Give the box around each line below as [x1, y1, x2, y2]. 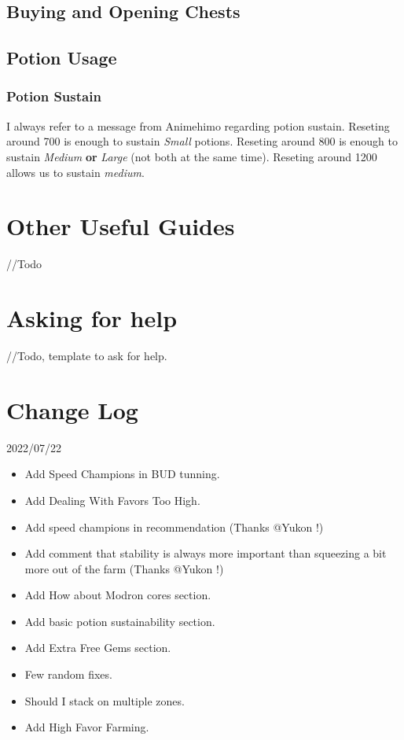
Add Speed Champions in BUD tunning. [24, 466, 220, 482]
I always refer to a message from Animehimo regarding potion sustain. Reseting [6, 117, 390, 134]
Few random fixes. [24, 666, 112, 683]
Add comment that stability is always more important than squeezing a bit [24, 545, 387, 561]
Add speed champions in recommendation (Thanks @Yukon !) [24, 518, 324, 535]
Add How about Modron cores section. [24, 587, 211, 603]
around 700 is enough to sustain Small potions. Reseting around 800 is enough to [6, 133, 398, 149]
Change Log [6, 393, 138, 425]
